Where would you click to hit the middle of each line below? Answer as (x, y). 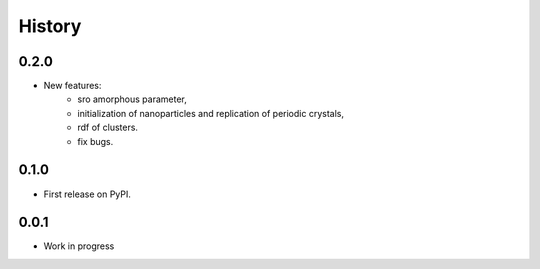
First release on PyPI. (87, 194)
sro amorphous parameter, (132, 99)
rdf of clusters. (108, 127)
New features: (72, 86)
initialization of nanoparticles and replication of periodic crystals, (211, 113)
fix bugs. (95, 141)
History (50, 26)
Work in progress (79, 246)
